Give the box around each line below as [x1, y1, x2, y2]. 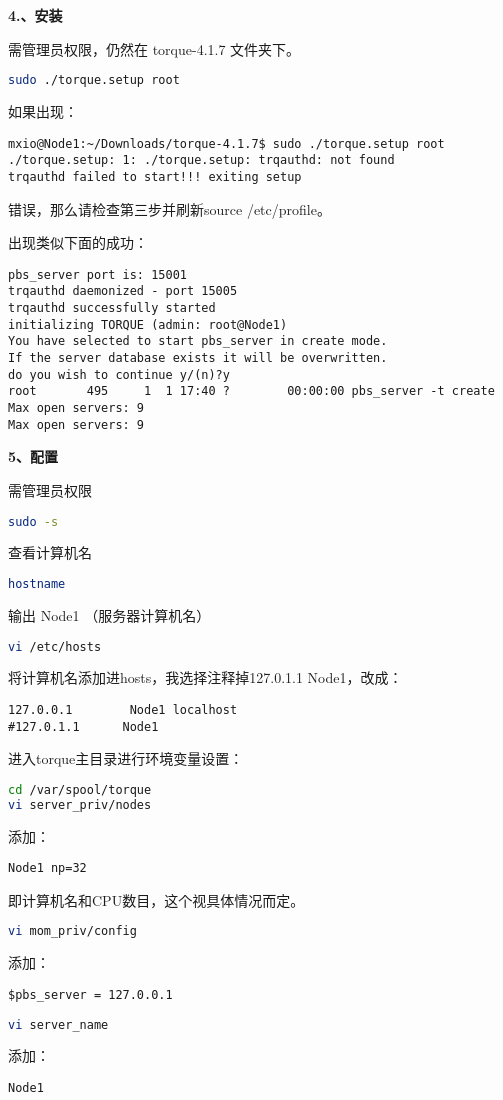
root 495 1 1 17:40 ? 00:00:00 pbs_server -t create [8, 384, 495, 399]
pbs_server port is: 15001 [8, 267, 187, 282]
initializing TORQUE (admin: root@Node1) [8, 317, 288, 332]
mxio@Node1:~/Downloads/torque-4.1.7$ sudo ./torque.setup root [8, 136, 445, 151]
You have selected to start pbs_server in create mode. [8, 334, 388, 349]
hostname [8, 577, 66, 592]
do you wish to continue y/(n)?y [8, 367, 230, 382]
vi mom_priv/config [8, 924, 137, 939]
